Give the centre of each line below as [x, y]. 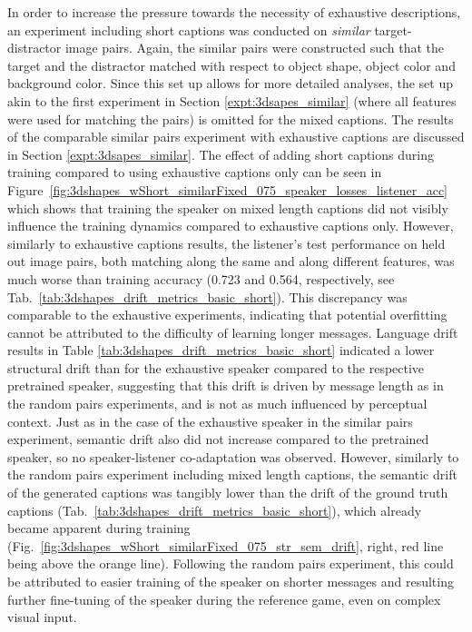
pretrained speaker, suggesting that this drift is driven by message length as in [226, 385]
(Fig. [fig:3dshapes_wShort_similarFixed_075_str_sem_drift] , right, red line [226, 545]
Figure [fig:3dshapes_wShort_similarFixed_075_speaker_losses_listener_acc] [228, 189]
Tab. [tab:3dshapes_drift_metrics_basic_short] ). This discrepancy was [207, 296]
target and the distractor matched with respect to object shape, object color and [231, 65]
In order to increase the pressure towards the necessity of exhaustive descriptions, [234, 12]
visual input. [42, 617]
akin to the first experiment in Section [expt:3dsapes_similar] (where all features [232, 100]
